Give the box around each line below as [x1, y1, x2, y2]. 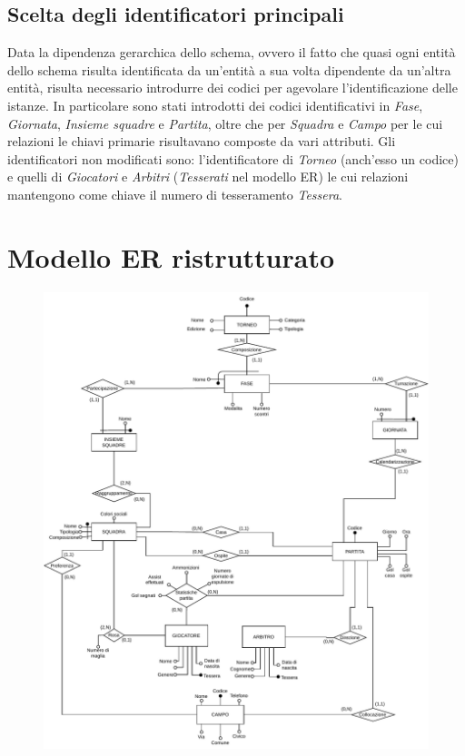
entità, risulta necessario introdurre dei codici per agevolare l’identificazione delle [7, 78, 458, 97]
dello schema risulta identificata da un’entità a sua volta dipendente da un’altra [7, 60, 451, 79]
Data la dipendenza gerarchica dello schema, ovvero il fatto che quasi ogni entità [7, 43, 456, 62]
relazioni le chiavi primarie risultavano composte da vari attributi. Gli [7, 132, 396, 151]
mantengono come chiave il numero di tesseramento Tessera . [7, 184, 342, 203]
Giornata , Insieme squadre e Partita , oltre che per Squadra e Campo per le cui [7, 113, 443, 133]
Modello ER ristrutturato [7, 238, 335, 275]
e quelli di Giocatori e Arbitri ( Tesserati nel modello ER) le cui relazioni [7, 167, 409, 186]
